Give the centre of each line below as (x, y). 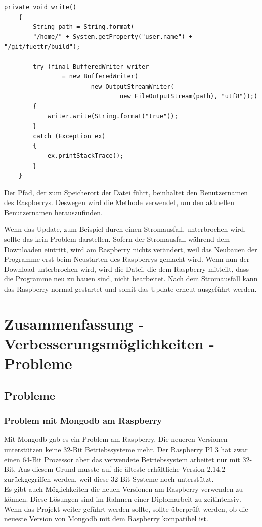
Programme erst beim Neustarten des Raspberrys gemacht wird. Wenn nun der (127, 259)
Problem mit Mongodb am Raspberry (83, 420)
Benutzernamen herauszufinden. (53, 212)
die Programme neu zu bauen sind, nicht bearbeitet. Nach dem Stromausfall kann (131, 279)
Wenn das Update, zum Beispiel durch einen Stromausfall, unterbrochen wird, (125, 229)
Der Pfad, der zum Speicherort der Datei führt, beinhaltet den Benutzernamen (126, 192)
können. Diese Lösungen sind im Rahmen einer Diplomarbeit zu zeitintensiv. (123, 498)
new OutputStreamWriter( (133, 86)
